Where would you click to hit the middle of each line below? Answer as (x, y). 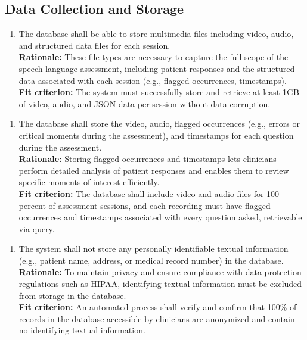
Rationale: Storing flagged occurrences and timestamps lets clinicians (148, 159)
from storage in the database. (72, 295)
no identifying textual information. (82, 330)
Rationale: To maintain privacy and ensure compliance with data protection (160, 272)
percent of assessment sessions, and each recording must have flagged (145, 205)
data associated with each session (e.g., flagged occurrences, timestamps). (153, 80)
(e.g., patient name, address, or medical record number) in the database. (151, 260)
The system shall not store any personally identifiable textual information (153, 249)
